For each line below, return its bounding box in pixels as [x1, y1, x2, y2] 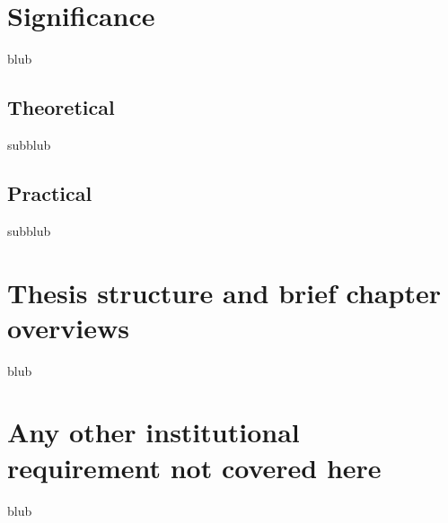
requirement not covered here [7, 449, 382, 485]
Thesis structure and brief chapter [7, 274, 441, 310]
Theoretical [7, 93, 115, 121]
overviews [7, 309, 129, 345]
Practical [7, 179, 92, 206]
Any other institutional [7, 414, 300, 450]
